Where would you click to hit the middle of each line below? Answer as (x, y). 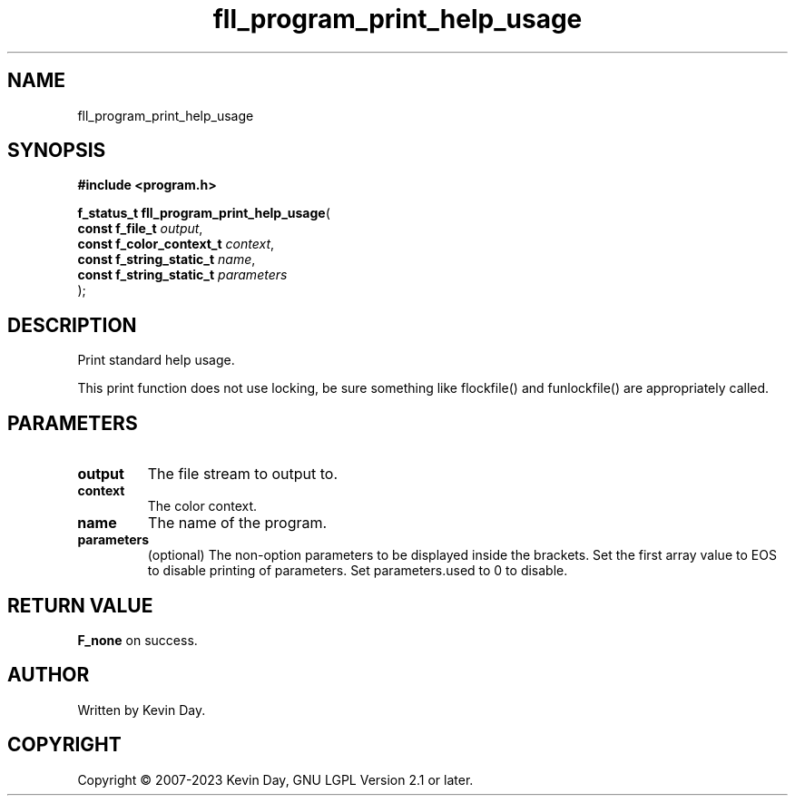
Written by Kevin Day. (142, 710)
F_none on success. (137, 640)
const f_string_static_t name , (167, 260)
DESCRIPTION (72, 325)
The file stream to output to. (243, 474)
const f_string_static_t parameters (182, 275)
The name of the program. (238, 523)
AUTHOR (49, 675)
